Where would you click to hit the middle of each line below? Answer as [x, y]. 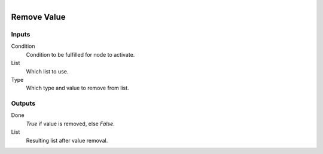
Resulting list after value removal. [67, 140]
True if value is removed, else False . [70, 124]
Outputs [23, 103]
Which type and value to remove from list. [77, 88]
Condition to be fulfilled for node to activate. [80, 54]
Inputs [21, 34]
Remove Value [38, 17]
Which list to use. [47, 71]
